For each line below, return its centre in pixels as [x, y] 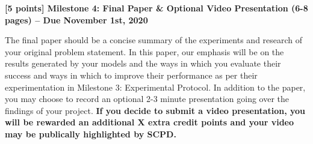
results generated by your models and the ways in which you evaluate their [143, 63]
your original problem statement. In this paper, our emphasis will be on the [144, 51]
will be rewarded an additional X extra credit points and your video [150, 122]
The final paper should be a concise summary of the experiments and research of [154, 40]
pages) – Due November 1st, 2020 [76, 19]
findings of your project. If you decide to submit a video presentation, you [155, 110]
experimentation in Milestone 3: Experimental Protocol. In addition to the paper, [155, 87]
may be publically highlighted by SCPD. [91, 133]
